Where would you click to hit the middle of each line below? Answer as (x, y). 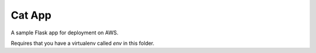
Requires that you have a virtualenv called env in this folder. (83, 43)
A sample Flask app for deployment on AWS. (65, 33)
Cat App (31, 15)
